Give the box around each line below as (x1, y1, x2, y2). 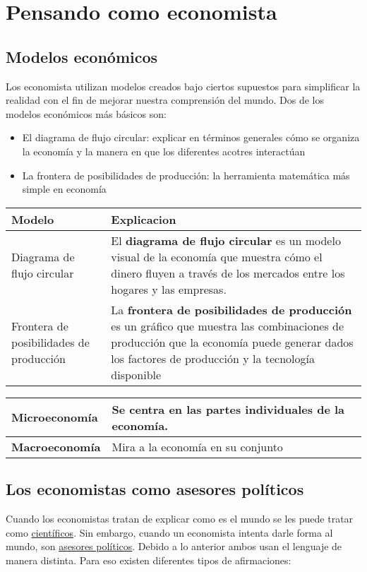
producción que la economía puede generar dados (111, 333, 354, 350)
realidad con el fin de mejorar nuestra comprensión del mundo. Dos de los (6, 93, 325, 107)
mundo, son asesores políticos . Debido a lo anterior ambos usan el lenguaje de (6, 539, 342, 554)
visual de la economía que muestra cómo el (111, 248, 323, 265)
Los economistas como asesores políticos (6, 478, 304, 500)
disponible (111, 366, 162, 383)
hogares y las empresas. (111, 280, 227, 297)
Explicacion (111, 210, 176, 227)
